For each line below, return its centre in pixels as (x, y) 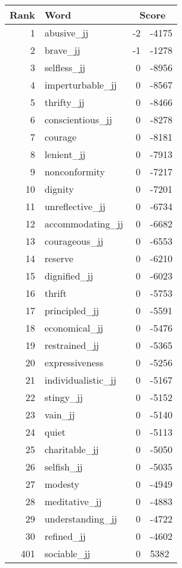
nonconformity (75, 171)
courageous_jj (74, 241)
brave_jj (62, 50)
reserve (59, 258)
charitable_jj (72, 449)
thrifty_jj (64, 102)
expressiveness (74, 362)
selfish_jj (64, 467)
